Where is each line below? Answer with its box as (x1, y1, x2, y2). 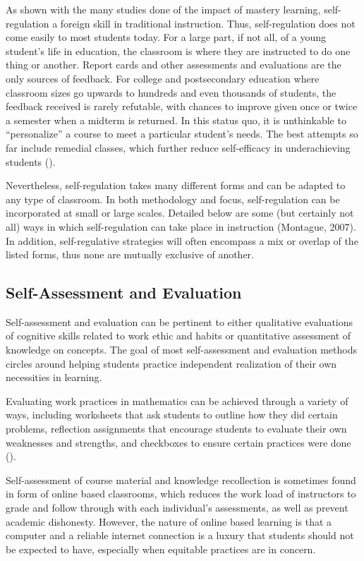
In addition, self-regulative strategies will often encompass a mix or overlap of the (6, 233, 358, 248)
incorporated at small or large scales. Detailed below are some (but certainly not (6, 205, 354, 220)
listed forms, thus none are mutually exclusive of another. (6, 247, 254, 262)
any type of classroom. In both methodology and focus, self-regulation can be (6, 191, 340, 206)
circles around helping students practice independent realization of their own (6, 356, 337, 370)
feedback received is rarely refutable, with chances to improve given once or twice (6, 99, 358, 114)
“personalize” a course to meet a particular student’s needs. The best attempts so (6, 126, 358, 141)
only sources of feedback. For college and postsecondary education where (6, 71, 320, 85)
